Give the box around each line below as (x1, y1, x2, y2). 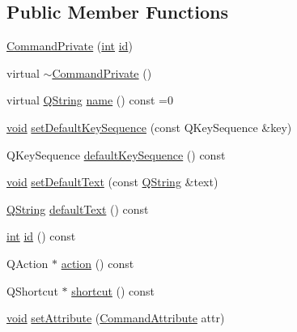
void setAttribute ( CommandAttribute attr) (6, 309, 225, 326)
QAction (6, 254, 49, 271)
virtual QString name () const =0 (6, 92, 173, 109)
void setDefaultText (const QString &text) (6, 173, 219, 190)
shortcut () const (71, 282, 155, 299)
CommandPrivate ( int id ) (6, 37, 133, 54)
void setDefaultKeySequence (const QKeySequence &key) (6, 118, 292, 135)
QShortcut (6, 282, 58, 299)
